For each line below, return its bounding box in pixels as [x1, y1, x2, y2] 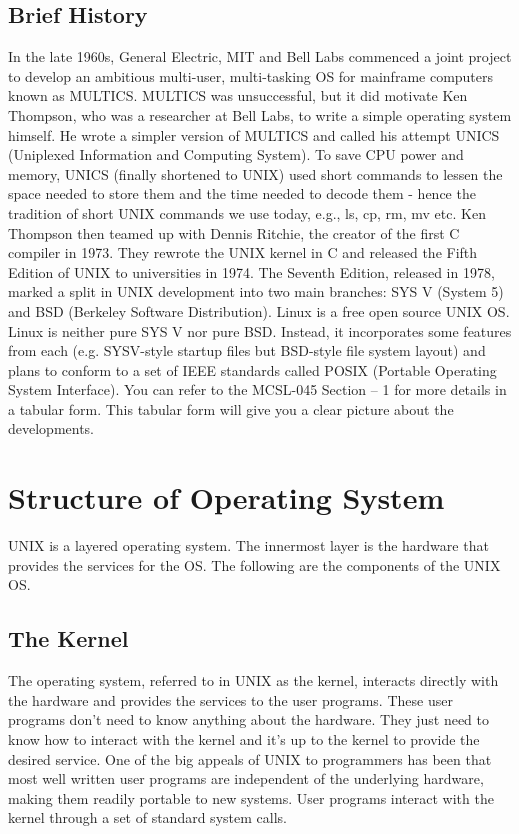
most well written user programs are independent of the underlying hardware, [8, 768, 484, 789]
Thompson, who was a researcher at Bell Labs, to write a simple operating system [8, 104, 512, 125]
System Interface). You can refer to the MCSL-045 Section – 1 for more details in [8, 379, 507, 400]
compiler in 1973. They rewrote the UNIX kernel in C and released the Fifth [8, 242, 478, 263]
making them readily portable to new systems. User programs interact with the [8, 787, 494, 808]
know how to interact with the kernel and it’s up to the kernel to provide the [8, 728, 480, 749]
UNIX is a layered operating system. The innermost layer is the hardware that [8, 535, 489, 556]
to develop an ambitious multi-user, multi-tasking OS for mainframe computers [8, 65, 494, 86]
